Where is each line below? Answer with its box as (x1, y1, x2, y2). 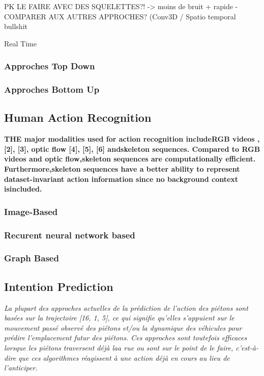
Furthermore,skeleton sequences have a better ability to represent (4, 164, 240, 174)
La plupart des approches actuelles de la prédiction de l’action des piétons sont (4, 302, 248, 313)
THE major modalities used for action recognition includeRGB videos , (4, 133, 260, 144)
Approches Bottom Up (4, 83, 100, 96)
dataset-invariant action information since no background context (4, 173, 239, 184)
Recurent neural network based (4, 228, 135, 241)
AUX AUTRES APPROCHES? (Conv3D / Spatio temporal (48, 11, 236, 21)
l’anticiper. (4, 362, 38, 373)
